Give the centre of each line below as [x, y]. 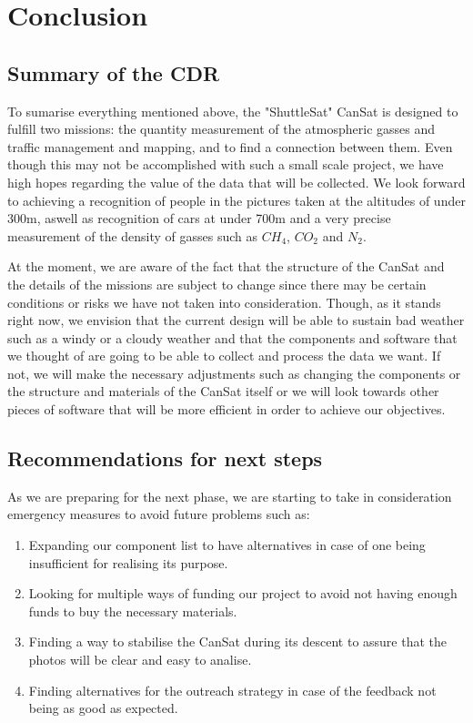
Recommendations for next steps [165, 458]
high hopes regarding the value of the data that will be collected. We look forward [236, 182]
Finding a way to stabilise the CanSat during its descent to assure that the [238, 642]
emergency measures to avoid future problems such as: [159, 514]
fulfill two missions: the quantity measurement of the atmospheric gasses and [221, 129]
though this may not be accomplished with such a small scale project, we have [226, 164]
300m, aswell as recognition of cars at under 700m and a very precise [199, 218]
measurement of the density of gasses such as [133, 235]
